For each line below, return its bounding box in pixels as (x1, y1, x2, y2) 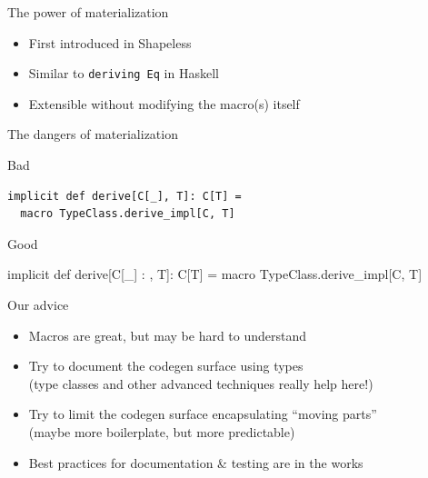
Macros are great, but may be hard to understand (28, 325, 307, 344)
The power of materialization (7, 3, 169, 21)
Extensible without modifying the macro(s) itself (28, 94, 300, 113)
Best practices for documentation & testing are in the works (28, 453, 363, 472)
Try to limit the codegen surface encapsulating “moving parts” (28, 404, 377, 423)
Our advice (7, 295, 69, 314)
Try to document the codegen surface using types (28, 356, 304, 375)
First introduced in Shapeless (28, 33, 192, 52)
